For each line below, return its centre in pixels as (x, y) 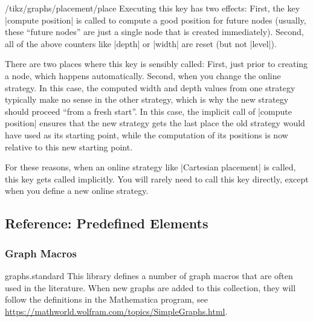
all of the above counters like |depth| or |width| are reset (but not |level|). (141, 43)
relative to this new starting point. (69, 147)
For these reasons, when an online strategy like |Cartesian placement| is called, (150, 167)
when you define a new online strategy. (77, 191)
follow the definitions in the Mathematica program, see (106, 299)
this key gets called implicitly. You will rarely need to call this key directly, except (157, 179)
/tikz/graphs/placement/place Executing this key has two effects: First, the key (153, 8)
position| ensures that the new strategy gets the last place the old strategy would (155, 123)
